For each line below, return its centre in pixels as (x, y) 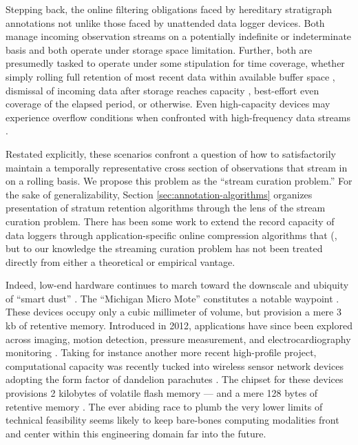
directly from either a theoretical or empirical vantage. (120, 261)
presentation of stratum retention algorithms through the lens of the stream (166, 208)
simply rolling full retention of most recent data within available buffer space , (170, 76)
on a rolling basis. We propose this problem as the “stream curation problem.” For (179, 181)
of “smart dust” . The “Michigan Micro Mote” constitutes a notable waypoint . (172, 298)
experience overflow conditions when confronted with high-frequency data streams (178, 117)
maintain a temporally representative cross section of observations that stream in (177, 167)
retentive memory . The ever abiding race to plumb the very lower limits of (164, 406)
